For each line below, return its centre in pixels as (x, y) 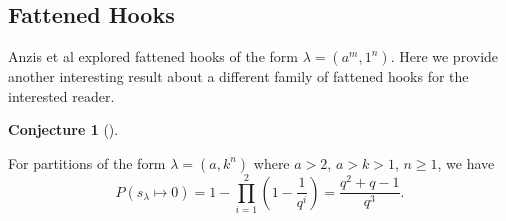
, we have (466, 162)
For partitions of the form (87, 162)
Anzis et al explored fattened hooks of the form (153, 56)
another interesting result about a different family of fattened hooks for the (238, 76)
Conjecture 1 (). (63, 129)
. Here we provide (444, 56)
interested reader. (61, 95)
